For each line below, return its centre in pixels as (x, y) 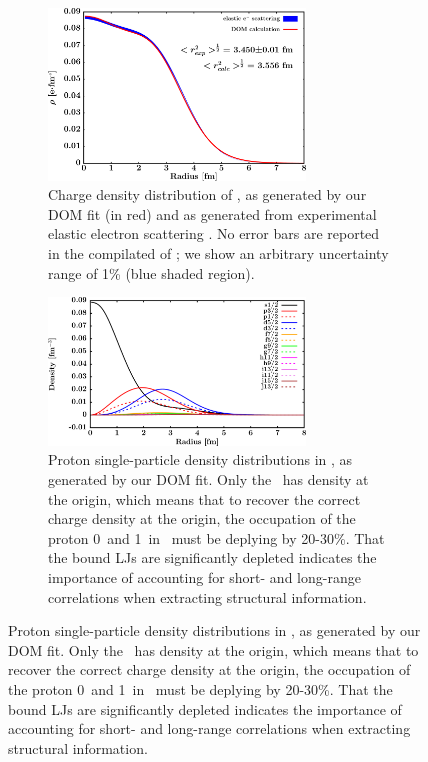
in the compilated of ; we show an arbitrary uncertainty (218, 252)
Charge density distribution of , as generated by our (207, 194)
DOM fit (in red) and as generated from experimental (212, 213)
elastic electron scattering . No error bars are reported (214, 233)
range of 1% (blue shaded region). (151, 272)
